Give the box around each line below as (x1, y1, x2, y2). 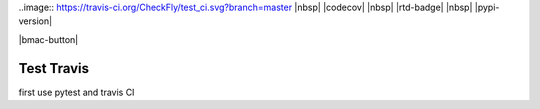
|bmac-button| (18, 33, 79, 45)
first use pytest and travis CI (18, 86, 135, 98)
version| (18, 15, 53, 27)
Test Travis (18, 60, 90, 77)
